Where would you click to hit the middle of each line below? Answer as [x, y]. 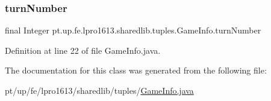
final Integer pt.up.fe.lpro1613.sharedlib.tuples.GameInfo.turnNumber [133, 30]
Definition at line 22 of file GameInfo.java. [83, 50]
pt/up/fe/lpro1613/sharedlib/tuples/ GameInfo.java [99, 90]
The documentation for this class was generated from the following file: [136, 70]
